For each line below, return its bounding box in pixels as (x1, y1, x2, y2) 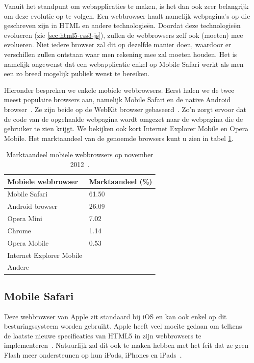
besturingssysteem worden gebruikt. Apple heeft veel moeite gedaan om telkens (4, 321, 242, 331)
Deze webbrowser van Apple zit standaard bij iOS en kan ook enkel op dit (4, 311, 227, 321)
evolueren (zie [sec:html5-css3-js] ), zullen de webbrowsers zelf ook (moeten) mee (4, 29, 243, 40)
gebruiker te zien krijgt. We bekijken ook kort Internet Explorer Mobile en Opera (4, 123, 249, 134)
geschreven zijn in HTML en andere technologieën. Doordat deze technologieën (4, 20, 241, 30)
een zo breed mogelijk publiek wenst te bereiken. (4, 68, 150, 79)
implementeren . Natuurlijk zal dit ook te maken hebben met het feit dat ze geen (4, 340, 249, 350)
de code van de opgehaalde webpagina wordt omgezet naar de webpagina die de (4, 113, 243, 124)
